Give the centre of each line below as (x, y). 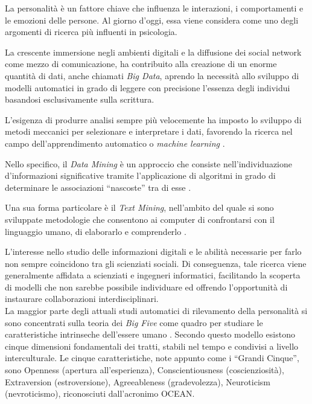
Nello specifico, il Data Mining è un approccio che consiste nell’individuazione (148, 163)
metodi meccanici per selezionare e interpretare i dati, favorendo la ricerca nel (149, 131)
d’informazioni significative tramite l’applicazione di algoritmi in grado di (140, 175)
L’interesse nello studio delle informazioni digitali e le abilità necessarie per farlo (153, 252)
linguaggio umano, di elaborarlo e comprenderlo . (96, 231)
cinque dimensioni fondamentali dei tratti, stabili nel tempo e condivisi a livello (152, 346)
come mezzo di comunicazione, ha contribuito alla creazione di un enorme (141, 64)
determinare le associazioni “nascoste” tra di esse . (98, 187)
